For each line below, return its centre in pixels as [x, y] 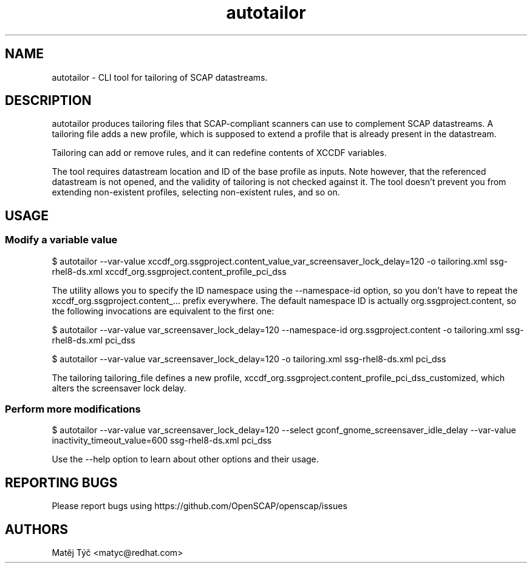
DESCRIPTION [48, 101]
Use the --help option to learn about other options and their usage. [185, 459]
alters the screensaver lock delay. [119, 388]
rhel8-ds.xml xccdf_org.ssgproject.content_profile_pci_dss [169, 271]
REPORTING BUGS [61, 482]
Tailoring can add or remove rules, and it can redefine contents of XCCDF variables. [219, 153]
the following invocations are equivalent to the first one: [163, 311]
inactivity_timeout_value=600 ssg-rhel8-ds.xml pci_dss [162, 441]
